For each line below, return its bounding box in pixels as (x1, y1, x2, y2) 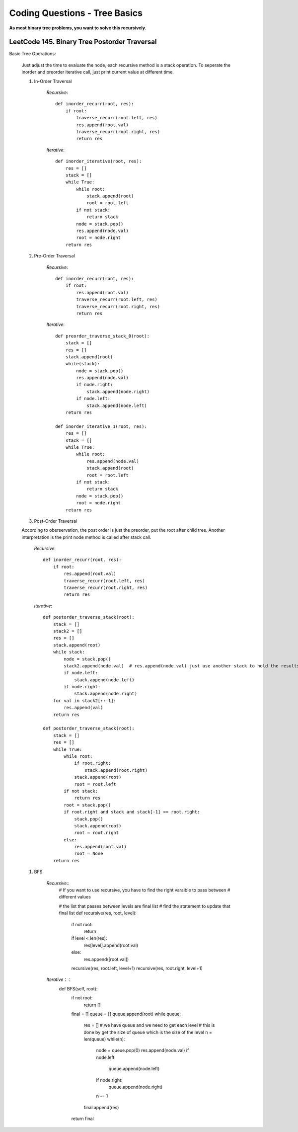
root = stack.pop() (64, 802, 111, 808)
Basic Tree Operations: (9, 51, 56, 57)
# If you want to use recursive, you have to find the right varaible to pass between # (59, 887, 230, 893)
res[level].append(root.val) (83, 942, 139, 948)
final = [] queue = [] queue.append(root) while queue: (71, 1011, 181, 1017)
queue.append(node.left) (108, 1066, 160, 1072)
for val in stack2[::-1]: (53, 698, 117, 703)
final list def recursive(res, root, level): (59, 910, 137, 916)
